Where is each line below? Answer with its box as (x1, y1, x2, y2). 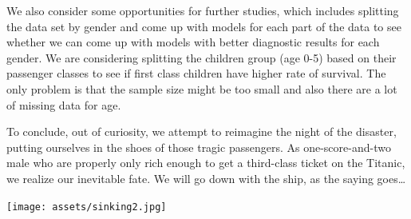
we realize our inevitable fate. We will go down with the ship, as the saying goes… (6, 169, 406, 186)
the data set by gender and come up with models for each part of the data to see (6, 18, 401, 34)
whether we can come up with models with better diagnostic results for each (6, 34, 380, 50)
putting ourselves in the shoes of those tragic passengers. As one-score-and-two (6, 138, 391, 155)
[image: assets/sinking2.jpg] (6, 201, 167, 213)
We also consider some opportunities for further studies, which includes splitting (6, 2, 399, 18)
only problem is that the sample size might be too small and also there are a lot (6, 80, 397, 97)
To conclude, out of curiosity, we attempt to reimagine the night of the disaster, (6, 123, 397, 140)
